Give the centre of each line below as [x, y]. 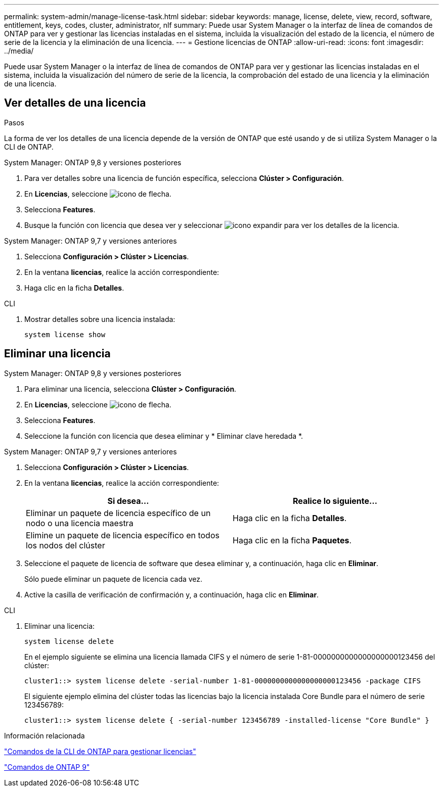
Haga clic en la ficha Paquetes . [292, 540]
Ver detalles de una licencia [75, 103]
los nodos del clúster [65, 545]
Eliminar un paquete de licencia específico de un [118, 513]
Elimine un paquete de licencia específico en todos [123, 535]
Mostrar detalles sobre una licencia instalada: [100, 319]
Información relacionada [45, 735]
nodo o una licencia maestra [80, 523]
